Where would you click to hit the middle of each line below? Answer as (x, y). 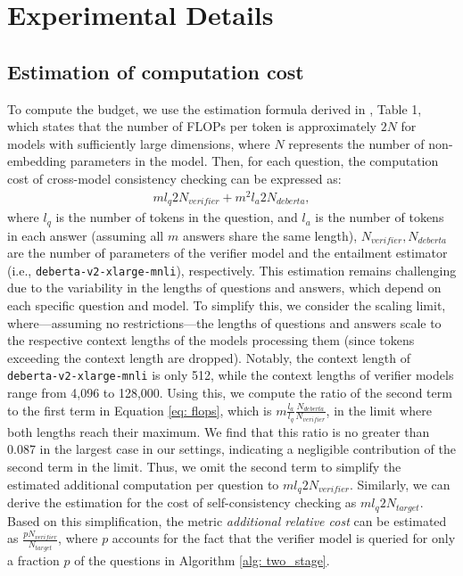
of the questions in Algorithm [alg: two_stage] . (202, 560)
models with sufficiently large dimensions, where (139, 143)
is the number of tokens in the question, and (177, 217)
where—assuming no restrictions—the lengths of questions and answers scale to (224, 322)
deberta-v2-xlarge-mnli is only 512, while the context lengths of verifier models (231, 375)
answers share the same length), (270, 235)
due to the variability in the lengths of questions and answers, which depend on (224, 288)
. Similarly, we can (400, 484)
